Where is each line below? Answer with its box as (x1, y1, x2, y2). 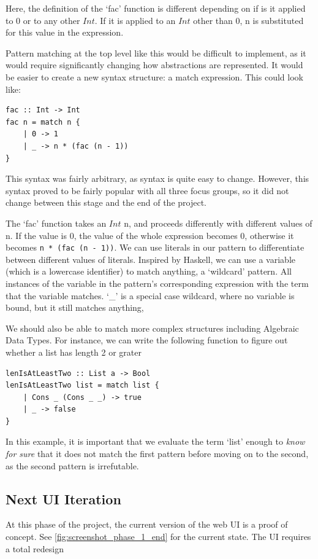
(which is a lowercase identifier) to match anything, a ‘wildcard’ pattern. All (6, 265, 292, 278)
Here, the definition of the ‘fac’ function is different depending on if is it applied (6, 2, 306, 14)
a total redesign (6, 542, 64, 555)
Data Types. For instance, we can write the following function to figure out (6, 334, 288, 346)
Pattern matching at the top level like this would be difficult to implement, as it (6, 46, 306, 59)
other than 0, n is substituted (193, 14, 304, 26)
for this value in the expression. (6, 26, 124, 39)
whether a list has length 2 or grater (6, 345, 142, 358)
